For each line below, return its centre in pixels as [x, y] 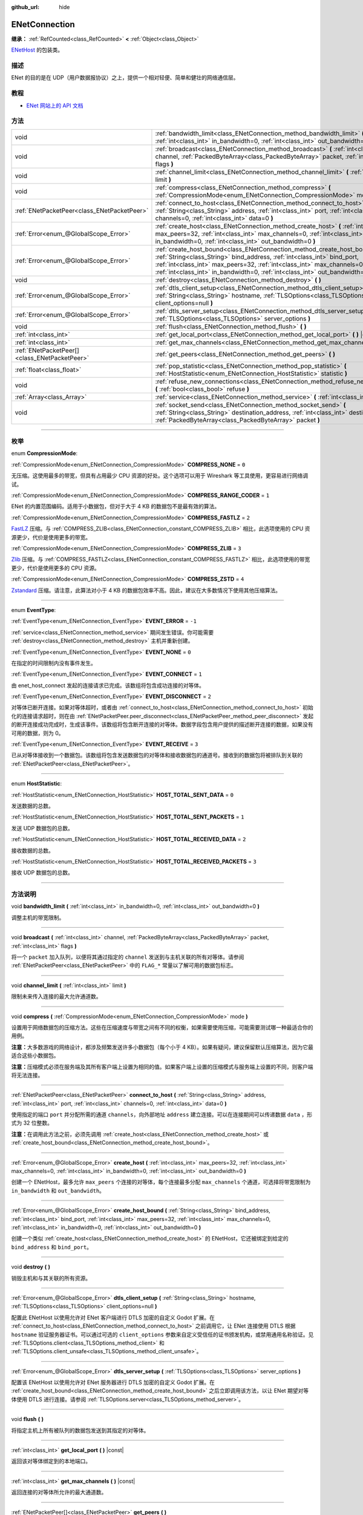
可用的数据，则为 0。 [38, 733]
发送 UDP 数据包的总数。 [42, 828]
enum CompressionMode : [44, 453]
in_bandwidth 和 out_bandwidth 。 [58, 1190]
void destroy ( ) [31, 1267]
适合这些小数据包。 [35, 1056]
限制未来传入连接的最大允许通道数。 [56, 996]
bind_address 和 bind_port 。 [51, 1247]
